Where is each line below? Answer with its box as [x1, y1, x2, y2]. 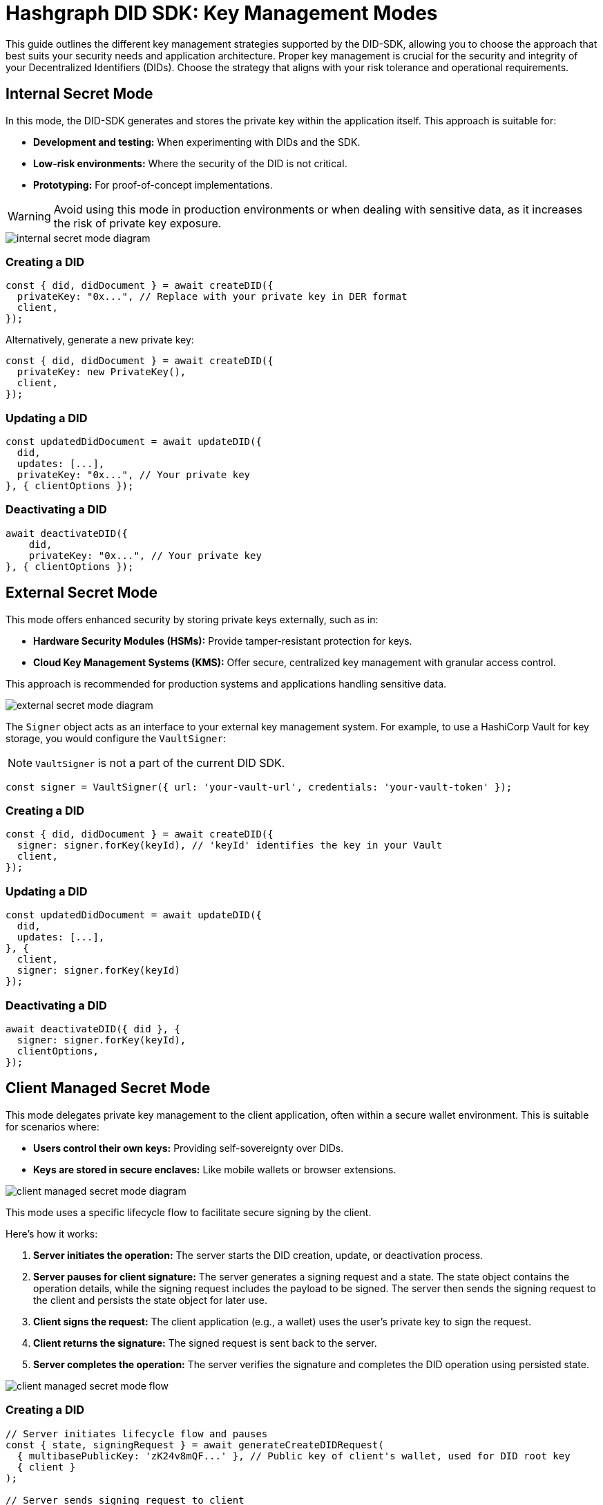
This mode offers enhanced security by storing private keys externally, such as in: [6, 613, 379, 625]
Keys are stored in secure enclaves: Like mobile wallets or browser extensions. [33, 1163, 396, 1175]
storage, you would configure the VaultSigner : [6, 732, 227, 744]
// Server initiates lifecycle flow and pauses [6, 1428, 268, 1439]
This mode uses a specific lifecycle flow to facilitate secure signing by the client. [6, 1206, 372, 1218]
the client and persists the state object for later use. [33, 1294, 268, 1306]
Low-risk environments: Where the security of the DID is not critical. [33, 157, 347, 169]
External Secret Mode [6, 584, 157, 602]
